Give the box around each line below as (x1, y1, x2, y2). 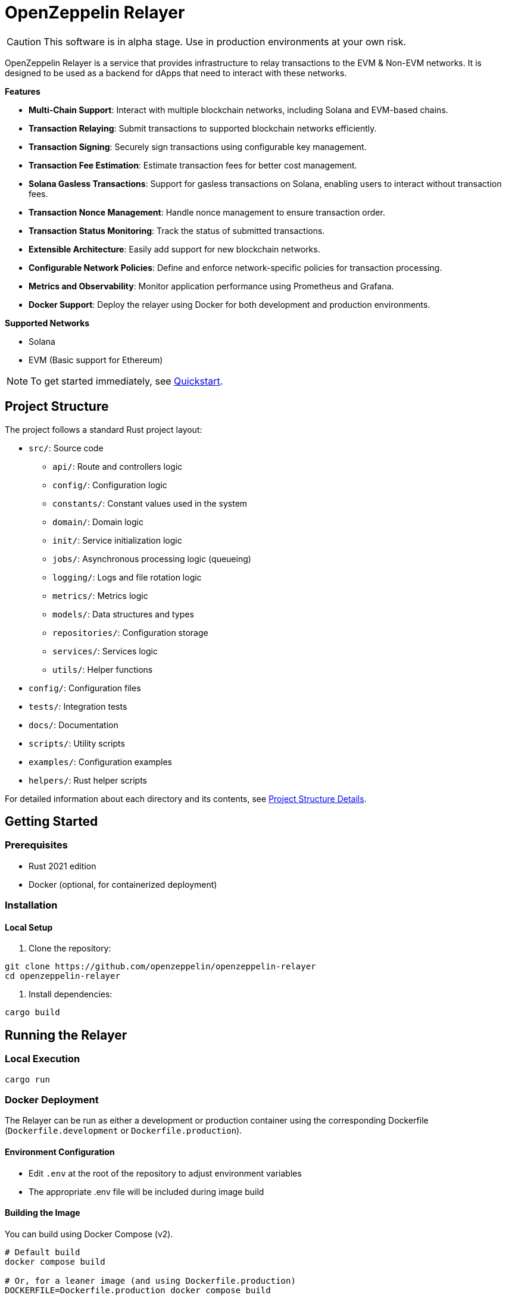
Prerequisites (5, 839, 68, 851)
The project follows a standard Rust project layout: (5, 424, 202, 435)
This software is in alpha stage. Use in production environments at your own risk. (43, 35, 407, 48)
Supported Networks (5, 317, 90, 328)
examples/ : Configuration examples (29, 756, 172, 767)
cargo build (5, 1007, 60, 1018)
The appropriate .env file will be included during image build (29, 1186, 264, 1197)
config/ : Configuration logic (52, 479, 167, 490)
